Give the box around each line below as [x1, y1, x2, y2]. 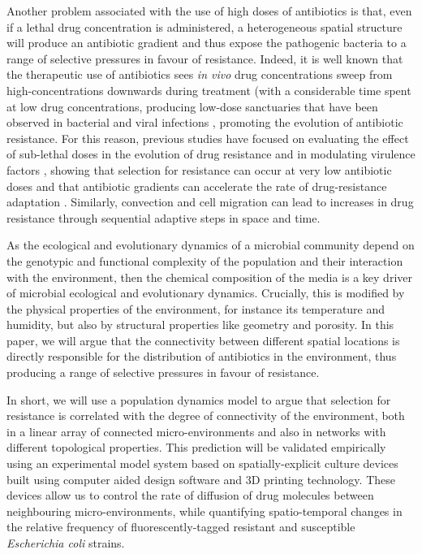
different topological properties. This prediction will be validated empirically [6, 439, 386, 456]
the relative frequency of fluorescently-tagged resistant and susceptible [6, 518, 355, 535]
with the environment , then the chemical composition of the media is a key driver [6, 268, 412, 285]
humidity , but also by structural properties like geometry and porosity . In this [6, 316, 394, 333]
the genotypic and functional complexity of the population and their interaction [6, 252, 403, 269]
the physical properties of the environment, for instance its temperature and [6, 300, 385, 317]
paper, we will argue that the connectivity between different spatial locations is [6, 331, 400, 348]
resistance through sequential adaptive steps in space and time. [6, 209, 321, 226]
